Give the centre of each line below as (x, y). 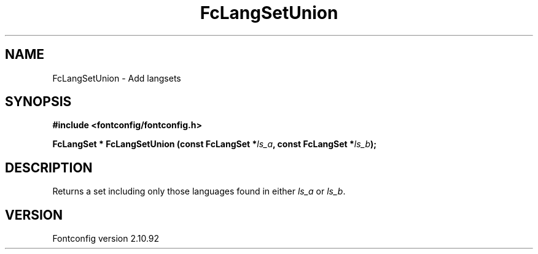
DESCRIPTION (49, 167)
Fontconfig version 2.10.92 (106, 239)
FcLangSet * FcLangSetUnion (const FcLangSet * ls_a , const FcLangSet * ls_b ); (215, 144)
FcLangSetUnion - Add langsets (117, 78)
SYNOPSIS (38, 102)
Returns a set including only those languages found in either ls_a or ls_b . (199, 191)
